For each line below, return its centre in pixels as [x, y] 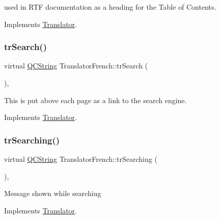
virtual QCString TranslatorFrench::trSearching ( [81, 159]
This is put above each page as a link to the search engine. [95, 100]
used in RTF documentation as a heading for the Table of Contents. [110, 7]
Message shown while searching [53, 193]
